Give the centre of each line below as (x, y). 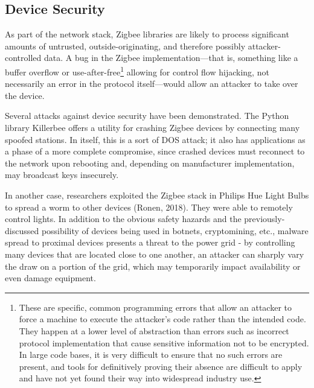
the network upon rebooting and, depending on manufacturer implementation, (150, 163)
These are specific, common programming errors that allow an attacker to (155, 307)
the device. (25, 95)
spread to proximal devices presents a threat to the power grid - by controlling (150, 242)
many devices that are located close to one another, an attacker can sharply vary (155, 254)
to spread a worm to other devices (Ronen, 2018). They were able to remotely (149, 207)
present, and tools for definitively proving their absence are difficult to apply (161, 366)
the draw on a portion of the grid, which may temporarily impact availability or (153, 266)
